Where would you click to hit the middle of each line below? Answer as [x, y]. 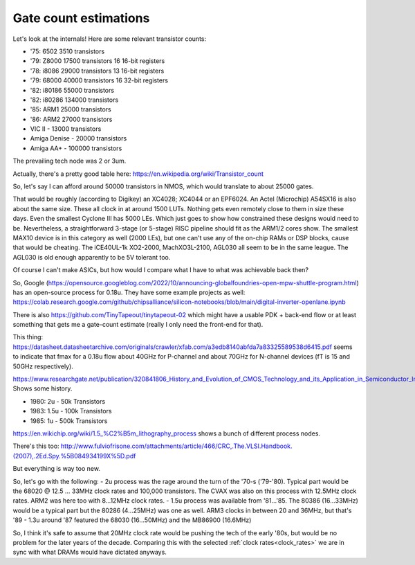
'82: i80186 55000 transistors [72, 90]
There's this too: [36, 446]
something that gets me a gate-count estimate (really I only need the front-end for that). [138, 325]
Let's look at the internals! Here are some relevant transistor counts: [110, 39]
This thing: [28, 337]
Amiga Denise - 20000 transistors [79, 138]
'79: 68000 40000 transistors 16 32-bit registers [99, 80]
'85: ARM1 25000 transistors [71, 109]
